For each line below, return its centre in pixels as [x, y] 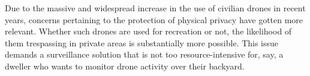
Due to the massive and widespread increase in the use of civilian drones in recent [155, 8]
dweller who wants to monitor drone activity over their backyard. [125, 66]
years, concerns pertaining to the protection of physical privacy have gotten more [154, 19]
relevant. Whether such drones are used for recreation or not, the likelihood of [148, 31]
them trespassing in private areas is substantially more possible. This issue [142, 42]
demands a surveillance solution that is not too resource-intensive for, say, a [144, 54]
